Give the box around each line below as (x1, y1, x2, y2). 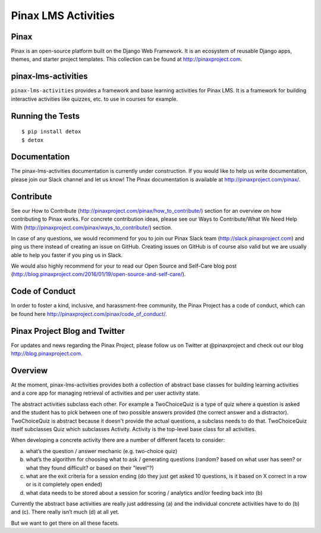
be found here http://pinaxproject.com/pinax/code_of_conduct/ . (11, 310, 167, 317)
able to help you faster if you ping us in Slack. (11, 251, 123, 259)
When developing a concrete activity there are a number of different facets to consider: (11, 436, 225, 444)
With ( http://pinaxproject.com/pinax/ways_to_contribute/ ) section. (11, 224, 172, 231)
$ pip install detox (21, 128, 81, 135)
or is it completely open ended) (26, 481, 103, 488)
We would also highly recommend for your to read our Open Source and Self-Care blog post (11, 262, 237, 269)
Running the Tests (11, 111, 80, 121)
